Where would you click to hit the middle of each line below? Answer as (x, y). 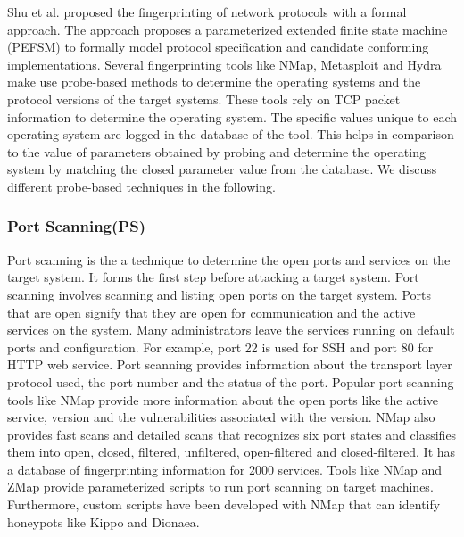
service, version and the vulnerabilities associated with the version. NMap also (221, 417)
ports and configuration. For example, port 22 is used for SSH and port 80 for (220, 347)
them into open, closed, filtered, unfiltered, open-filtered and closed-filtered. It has (232, 452)
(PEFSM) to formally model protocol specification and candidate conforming (218, 47)
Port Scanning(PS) (76, 226)
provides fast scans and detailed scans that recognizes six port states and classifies (232, 434)
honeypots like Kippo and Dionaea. (104, 521)
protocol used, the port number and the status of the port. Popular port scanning (231, 381)
